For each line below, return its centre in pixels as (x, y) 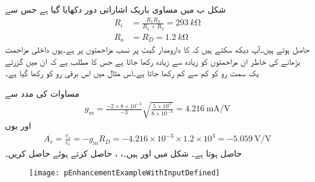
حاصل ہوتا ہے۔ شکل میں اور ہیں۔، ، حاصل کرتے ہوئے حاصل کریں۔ (124, 153)
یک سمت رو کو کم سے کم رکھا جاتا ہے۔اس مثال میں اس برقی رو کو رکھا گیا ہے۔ (132, 73)
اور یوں (18, 125)
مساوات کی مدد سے (42, 93)
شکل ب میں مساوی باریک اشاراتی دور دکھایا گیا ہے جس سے (115, 9)
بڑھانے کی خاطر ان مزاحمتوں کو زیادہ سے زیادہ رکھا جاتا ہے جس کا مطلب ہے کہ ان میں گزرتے (153, 61)
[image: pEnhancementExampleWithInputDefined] (124, 173)
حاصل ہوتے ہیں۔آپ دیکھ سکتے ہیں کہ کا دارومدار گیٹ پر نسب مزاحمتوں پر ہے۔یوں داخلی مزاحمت (157, 49)
